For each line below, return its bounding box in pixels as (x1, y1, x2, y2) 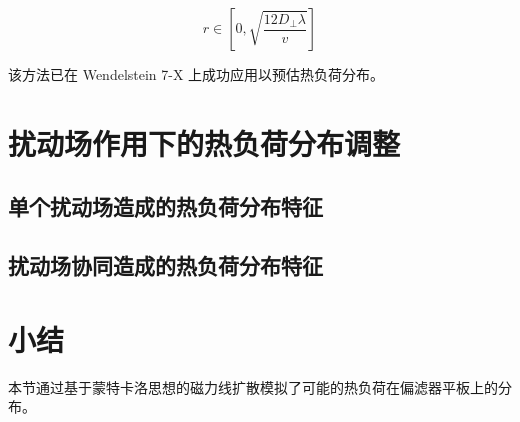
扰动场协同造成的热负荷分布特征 (8, 250, 323, 281)
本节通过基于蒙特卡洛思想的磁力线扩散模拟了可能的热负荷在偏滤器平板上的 (8, 376, 498, 397)
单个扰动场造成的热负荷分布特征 (8, 191, 323, 222)
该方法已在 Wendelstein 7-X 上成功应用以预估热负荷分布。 (8, 64, 385, 84)
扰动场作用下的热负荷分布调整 (8, 122, 401, 163)
